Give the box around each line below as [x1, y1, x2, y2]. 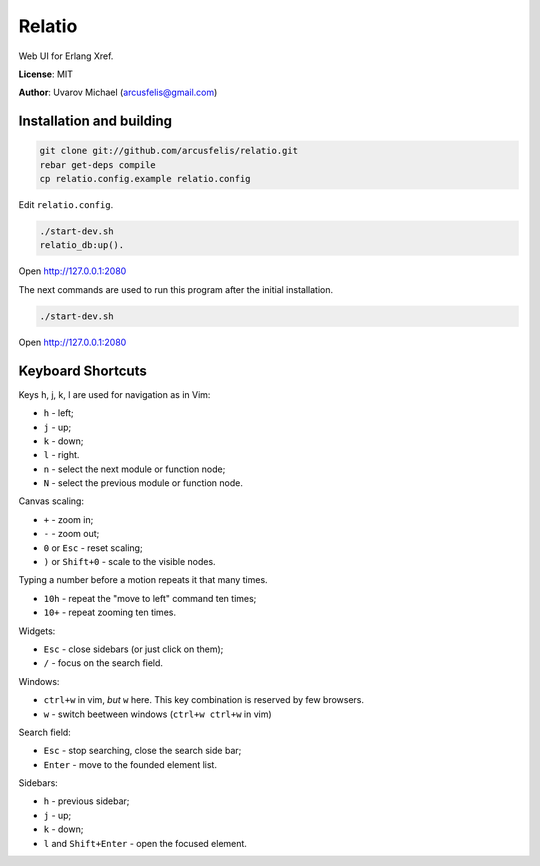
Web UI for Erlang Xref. [18, 50, 114, 62]
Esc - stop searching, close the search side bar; [43, 745, 242, 757]
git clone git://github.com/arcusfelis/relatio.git [39, 145, 299, 157]
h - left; [43, 407, 74, 419]
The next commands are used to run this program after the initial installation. [18, 283, 334, 295]
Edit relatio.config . [18, 199, 114, 211]
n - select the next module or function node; [43, 463, 226, 475]
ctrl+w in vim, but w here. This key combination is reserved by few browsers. [43, 694, 365, 706]
